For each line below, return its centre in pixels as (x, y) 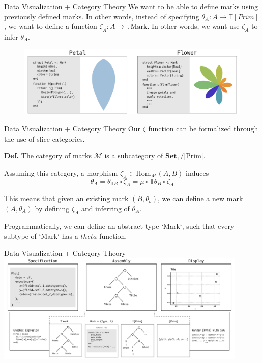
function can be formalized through (203, 128)
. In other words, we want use (193, 26)
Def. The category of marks (48, 156)
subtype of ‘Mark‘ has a (41, 236)
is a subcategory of (134, 156)
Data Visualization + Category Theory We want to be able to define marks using (131, 6)
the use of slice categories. (45, 138)
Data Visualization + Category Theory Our (72, 128)
